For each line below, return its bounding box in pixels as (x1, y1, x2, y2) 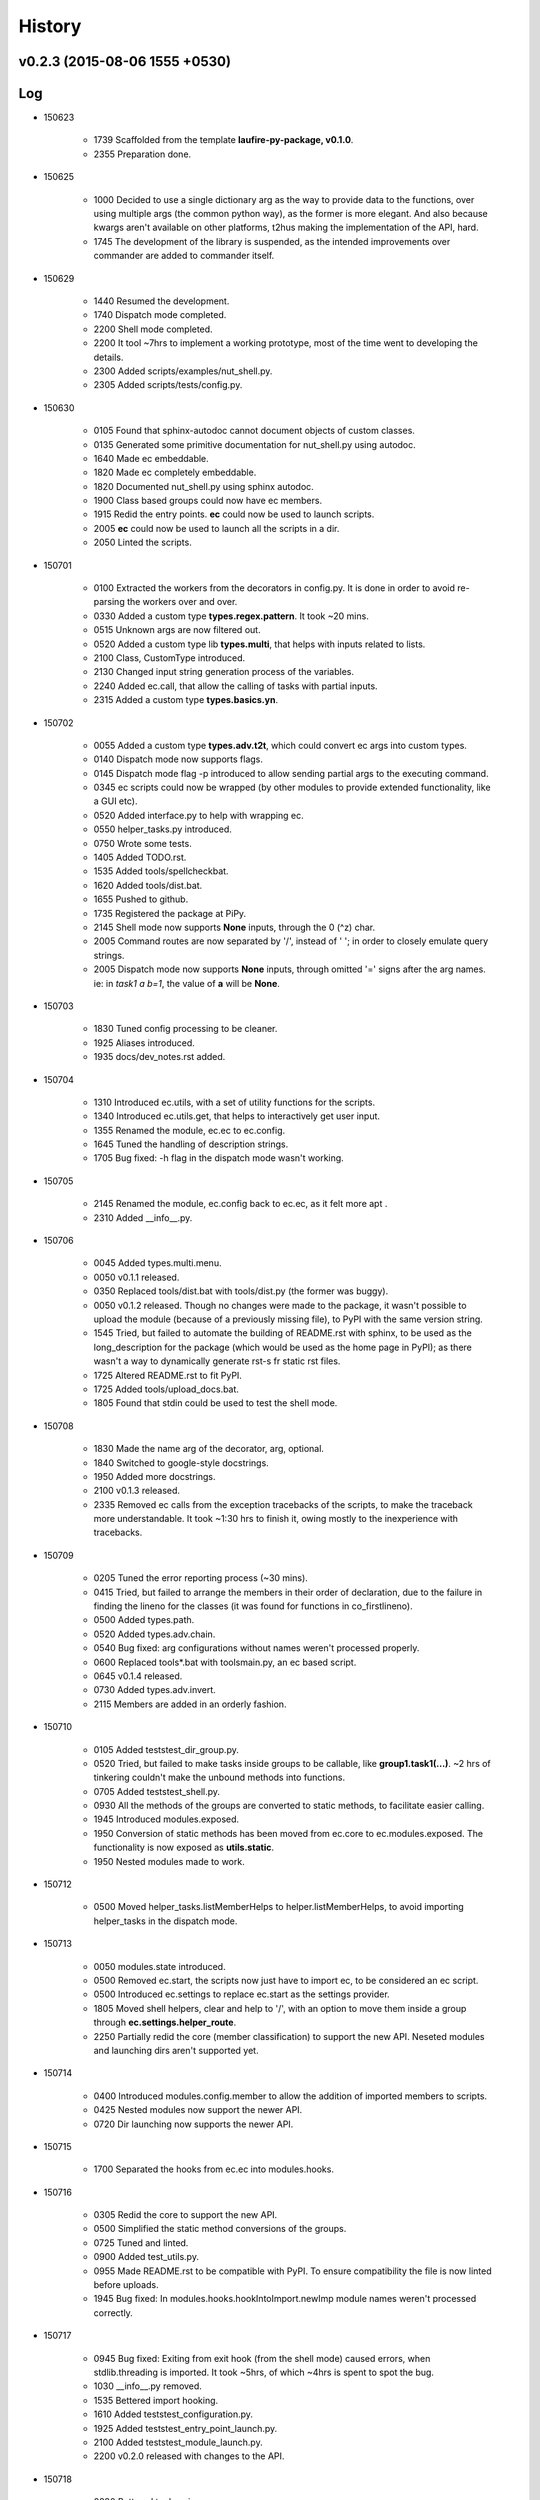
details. (93, 351, 124, 363)
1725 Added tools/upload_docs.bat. (93, 1383, 240, 1395)
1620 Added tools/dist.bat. (93, 879, 203, 891)
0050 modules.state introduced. (93, 1960, 226, 1972)
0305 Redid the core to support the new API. (93, 2209, 278, 2221)
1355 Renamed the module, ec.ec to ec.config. (93, 1124, 286, 1136)
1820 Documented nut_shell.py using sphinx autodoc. (93, 480, 314, 492)
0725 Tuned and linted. (93, 2236, 189, 2249)
